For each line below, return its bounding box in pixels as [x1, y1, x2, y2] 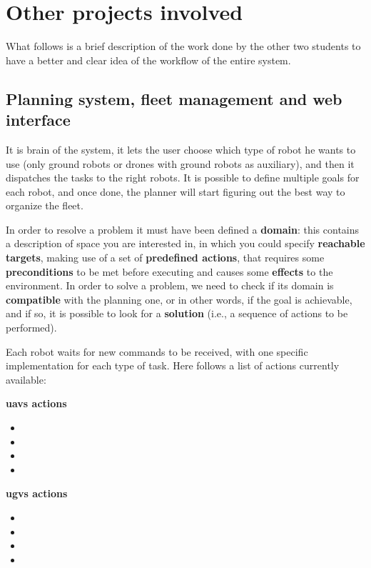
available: [6, 372, 46, 387]
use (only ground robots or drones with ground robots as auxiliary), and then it [6, 156, 355, 171]
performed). [6, 320, 57, 335]
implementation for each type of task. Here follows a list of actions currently [6, 358, 340, 373]
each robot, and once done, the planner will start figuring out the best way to [6, 184, 345, 199]
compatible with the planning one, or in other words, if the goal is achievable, [6, 292, 352, 307]
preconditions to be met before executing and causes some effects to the [6, 264, 333, 279]
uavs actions [6, 396, 67, 411]
